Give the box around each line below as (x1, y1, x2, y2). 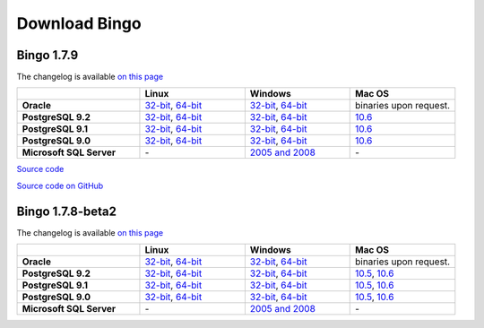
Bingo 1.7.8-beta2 (16, 203, 117, 219)
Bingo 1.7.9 (16, 47, 79, 63)
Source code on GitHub (16, 180, 104, 191)
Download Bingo (16, 13, 143, 33)
